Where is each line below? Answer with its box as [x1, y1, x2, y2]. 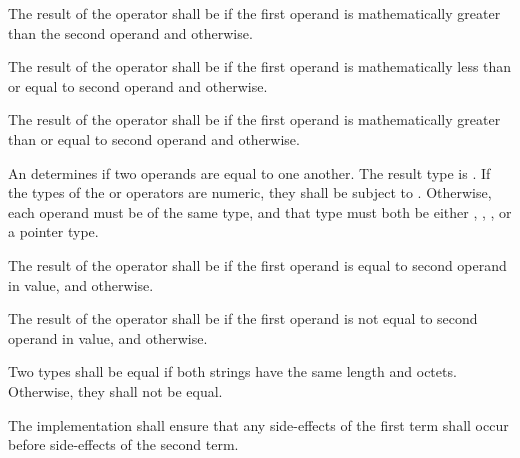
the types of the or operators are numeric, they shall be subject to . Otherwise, [8, 182, 492, 203]
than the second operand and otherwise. [8, 22, 253, 43]
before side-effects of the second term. [8, 434, 239, 455]
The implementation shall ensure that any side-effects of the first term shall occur [8, 414, 509, 435]
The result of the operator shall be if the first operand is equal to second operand [8, 254, 507, 275]
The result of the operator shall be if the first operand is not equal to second [8, 308, 478, 329]
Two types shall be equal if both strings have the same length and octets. [8, 361, 457, 382]
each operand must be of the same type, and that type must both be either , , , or [8, 201, 512, 222]
